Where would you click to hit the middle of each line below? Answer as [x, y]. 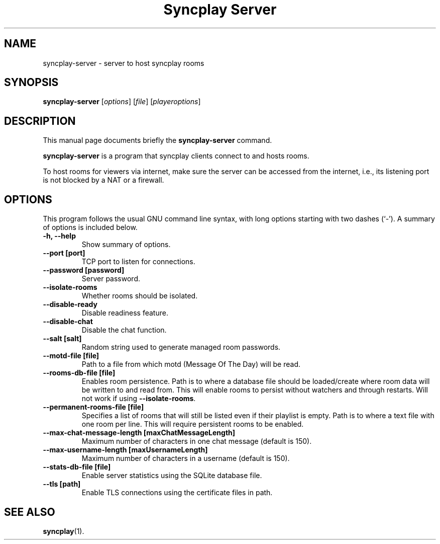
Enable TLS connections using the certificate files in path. [177, 493]
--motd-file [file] [71, 356]
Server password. [111, 279]
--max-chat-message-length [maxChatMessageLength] [139, 433]
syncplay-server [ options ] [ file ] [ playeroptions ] [122, 102]
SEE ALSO [30, 512]
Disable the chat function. [124, 330]
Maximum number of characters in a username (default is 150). [186, 458]
